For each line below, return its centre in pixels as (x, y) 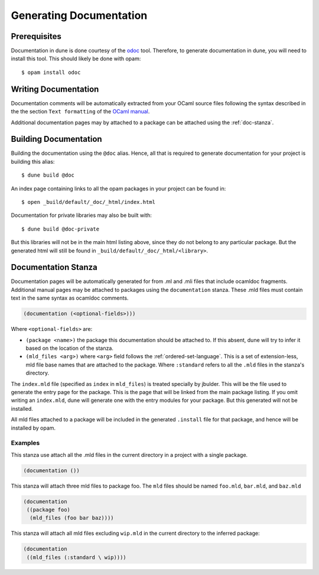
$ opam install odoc (51, 72)
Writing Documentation (55, 89)
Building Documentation (57, 139)
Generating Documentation (79, 15)
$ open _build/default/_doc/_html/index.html (89, 202)
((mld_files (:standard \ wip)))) (77, 557)
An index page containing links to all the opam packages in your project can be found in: (118, 189)
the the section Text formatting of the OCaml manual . (80, 112)
